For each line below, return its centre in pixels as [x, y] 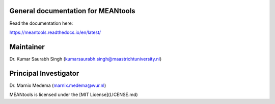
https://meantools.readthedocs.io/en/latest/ [55, 32]
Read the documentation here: [41, 23]
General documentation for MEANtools [72, 11]
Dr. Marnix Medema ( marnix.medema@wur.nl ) [58, 85]
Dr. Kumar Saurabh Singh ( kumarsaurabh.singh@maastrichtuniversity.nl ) [86, 59]
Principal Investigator [44, 73]
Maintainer [27, 47]
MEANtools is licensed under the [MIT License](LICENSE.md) [74, 95]
